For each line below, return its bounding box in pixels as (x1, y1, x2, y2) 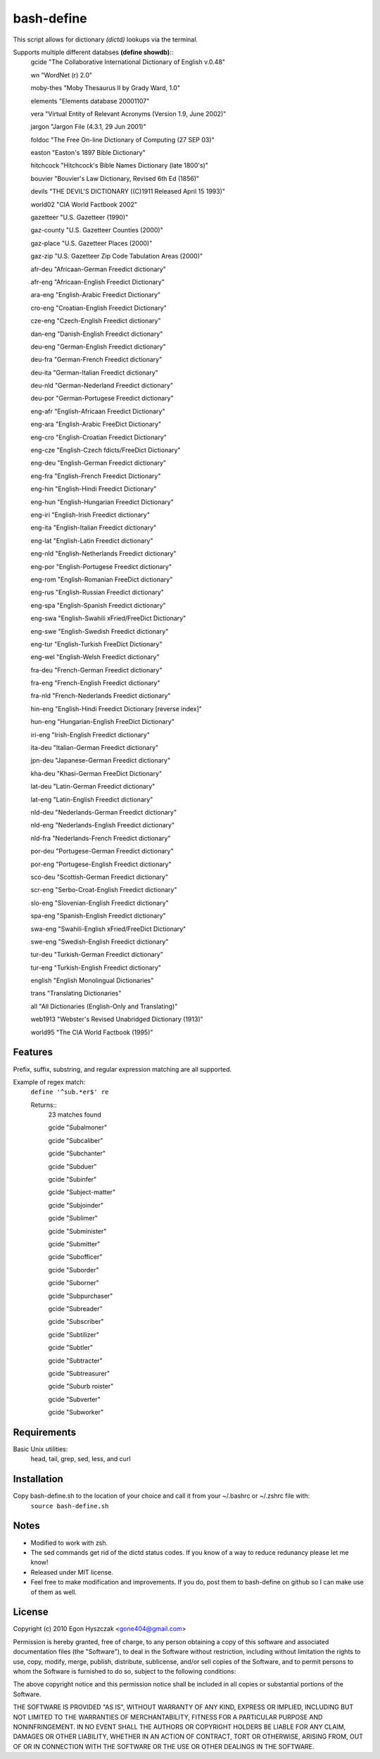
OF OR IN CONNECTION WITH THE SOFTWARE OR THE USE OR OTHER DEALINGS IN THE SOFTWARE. (13, 1742, 315, 1751)
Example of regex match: (13, 1077, 86, 1086)
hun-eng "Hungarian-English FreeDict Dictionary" (30, 718, 175, 726)
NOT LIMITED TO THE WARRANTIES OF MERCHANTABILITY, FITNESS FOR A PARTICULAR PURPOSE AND (13, 1713, 323, 1721)
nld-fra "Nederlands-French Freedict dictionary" (30, 834, 171, 842)
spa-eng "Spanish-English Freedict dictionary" (30, 912, 166, 920)
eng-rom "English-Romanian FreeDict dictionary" (30, 575, 173, 584)
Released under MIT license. (30, 1567, 114, 1577)
